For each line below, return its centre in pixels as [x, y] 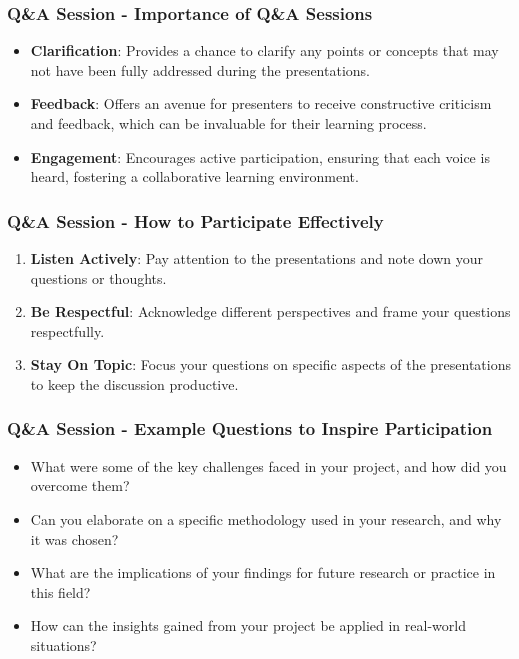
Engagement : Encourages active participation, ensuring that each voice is [260, 156]
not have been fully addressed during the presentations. [200, 69]
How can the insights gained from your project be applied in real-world [248, 625]
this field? [60, 591]
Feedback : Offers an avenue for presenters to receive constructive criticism [261, 103]
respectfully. [67, 330]
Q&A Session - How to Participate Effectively [195, 220]
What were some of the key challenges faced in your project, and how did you [268, 465]
